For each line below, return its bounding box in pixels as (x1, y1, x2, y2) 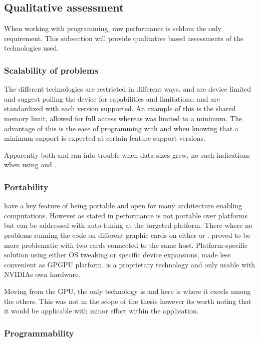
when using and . (4, 159, 57, 170)
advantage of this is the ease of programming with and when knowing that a (4, 123, 238, 133)
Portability (4, 180, 49, 193)
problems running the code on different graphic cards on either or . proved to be (4, 229, 250, 240)
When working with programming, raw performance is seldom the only (4, 23, 222, 34)
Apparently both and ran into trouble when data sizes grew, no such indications (4, 149, 250, 160)
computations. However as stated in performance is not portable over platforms (4, 210, 247, 220)
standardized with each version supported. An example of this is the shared (4, 103, 236, 114)
